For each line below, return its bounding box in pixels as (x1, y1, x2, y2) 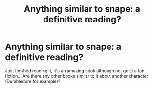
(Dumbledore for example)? (5, 78, 61, 84)
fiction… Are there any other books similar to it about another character (5, 73, 149, 79)
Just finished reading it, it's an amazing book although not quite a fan (5, 67, 145, 74)
